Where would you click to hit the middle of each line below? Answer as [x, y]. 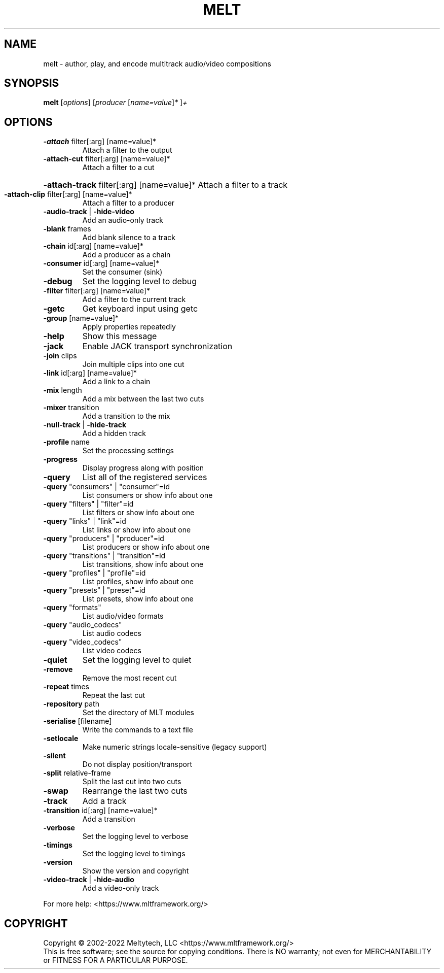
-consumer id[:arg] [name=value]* [101, 263]
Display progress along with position [143, 468]
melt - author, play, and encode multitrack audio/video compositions [157, 63]
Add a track [104, 801]
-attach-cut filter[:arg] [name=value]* [107, 159]
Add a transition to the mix [126, 416]
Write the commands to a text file [138, 730]
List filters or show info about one [138, 513]
